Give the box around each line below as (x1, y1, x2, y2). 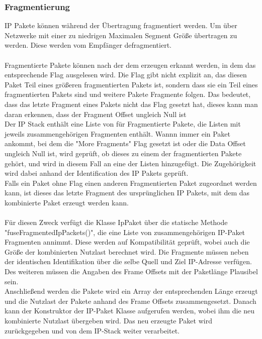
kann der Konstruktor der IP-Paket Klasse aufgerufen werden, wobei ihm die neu (5, 305, 255, 316)
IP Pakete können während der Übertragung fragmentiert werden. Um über (5, 20, 237, 31)
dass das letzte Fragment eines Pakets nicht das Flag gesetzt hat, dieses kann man (5, 98, 258, 109)
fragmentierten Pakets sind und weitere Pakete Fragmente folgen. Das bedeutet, (5, 89, 251, 99)
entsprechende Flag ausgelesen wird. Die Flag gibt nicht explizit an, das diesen (5, 69, 247, 80)
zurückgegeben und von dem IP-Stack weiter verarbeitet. (5, 325, 180, 335)
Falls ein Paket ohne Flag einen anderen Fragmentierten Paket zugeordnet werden (5, 177, 257, 188)
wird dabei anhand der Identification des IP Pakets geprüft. (5, 168, 189, 178)
